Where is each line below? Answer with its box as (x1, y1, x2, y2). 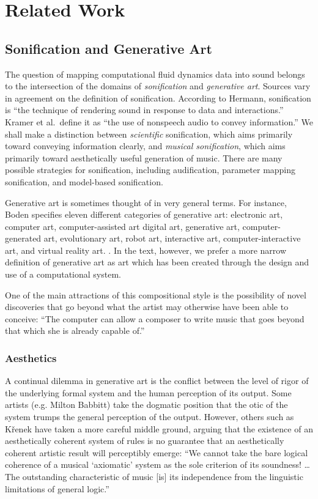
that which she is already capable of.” (5, 324, 145, 337)
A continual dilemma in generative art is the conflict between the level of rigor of (5, 374, 309, 387)
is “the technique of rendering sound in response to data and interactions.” (5, 103, 284, 116)
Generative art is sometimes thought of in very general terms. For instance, (5, 196, 287, 209)
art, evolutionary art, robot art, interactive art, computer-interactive (43, 232, 301, 245)
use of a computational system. (5, 268, 121, 281)
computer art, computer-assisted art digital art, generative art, (5, 220, 240, 232)
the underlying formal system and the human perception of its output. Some (5, 386, 292, 399)
